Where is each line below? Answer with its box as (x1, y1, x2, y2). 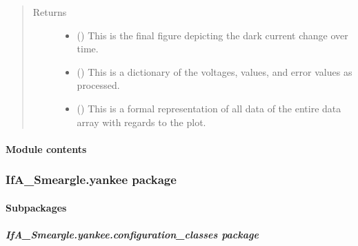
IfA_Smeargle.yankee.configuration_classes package (6, 227, 259, 241)
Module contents (6, 141, 87, 156)
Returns (32, 5, 67, 19)
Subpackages (6, 200, 67, 214)
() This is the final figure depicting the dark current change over (77, 28, 348, 42)
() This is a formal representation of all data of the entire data (77, 101, 341, 115)
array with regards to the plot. (77, 114, 206, 129)
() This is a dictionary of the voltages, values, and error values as (77, 64, 352, 79)
